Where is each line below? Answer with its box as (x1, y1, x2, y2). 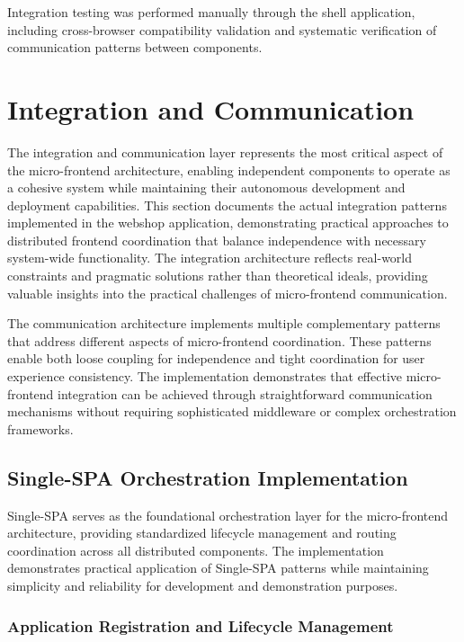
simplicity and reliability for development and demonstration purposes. (7, 575, 398, 594)
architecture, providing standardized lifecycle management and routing (7, 523, 397, 542)
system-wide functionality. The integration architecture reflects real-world (7, 248, 413, 267)
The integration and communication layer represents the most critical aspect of (7, 142, 443, 161)
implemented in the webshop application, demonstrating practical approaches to (7, 213, 449, 232)
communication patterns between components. (7, 38, 263, 57)
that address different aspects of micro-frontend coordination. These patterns (7, 331, 432, 350)
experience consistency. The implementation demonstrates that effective (7, 367, 402, 386)
